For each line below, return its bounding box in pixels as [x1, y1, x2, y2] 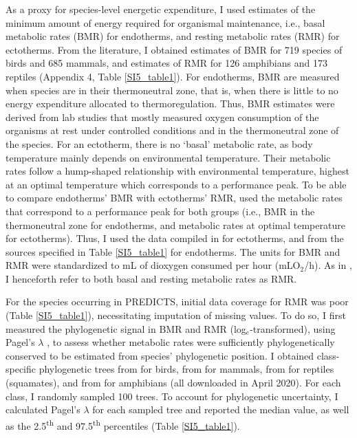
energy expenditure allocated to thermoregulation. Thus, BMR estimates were [6, 96, 335, 111]
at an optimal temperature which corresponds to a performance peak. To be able [6, 177, 347, 191]
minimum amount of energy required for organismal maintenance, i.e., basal [6, 15, 325, 30]
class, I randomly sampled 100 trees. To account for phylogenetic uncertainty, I [6, 388, 338, 403]
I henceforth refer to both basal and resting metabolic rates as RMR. [6, 271, 297, 285]
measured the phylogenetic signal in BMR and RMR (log [6, 321, 246, 336]
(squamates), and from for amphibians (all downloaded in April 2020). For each [6, 375, 341, 390]
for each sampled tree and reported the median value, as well [92, 402, 349, 417]
